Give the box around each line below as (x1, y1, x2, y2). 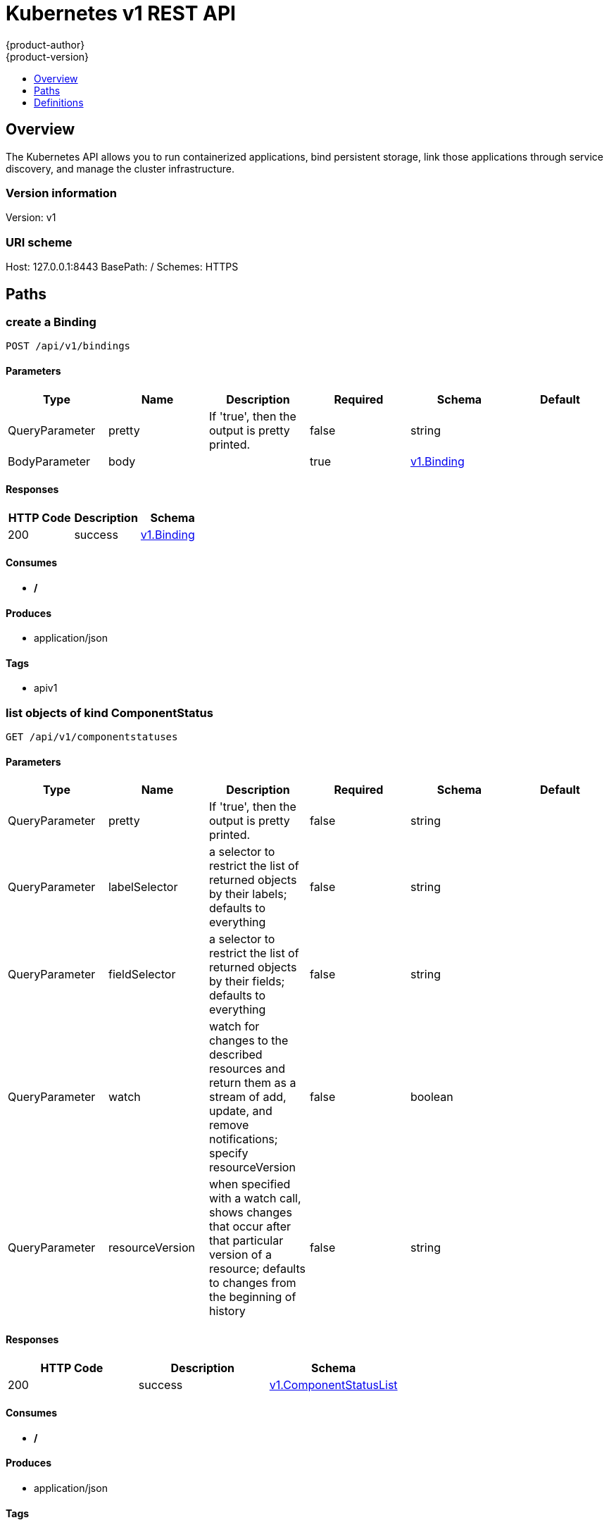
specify (208, 1146, 249, 1161)
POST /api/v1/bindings (6, 340, 131, 352)
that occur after (208, 1219, 291, 1234)
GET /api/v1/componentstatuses (6, 731, 178, 743)
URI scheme (6, 235, 73, 249)
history (208, 1304, 246, 1319)
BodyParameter (8, 454, 90, 468)
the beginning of (208, 1290, 296, 1305)
